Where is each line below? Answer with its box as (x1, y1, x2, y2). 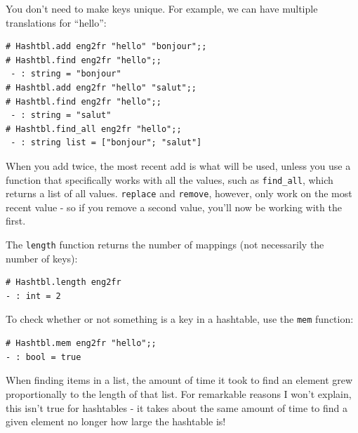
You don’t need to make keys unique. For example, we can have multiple (6, 1, 318, 15)
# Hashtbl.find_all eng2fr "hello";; (6, 124, 182, 134)
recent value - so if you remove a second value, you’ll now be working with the (6, 199, 342, 214)
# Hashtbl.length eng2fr (6, 277, 121, 288)
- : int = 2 (6, 291, 61, 301)
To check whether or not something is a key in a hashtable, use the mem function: (6, 312, 354, 326)
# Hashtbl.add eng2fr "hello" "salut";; (6, 82, 197, 93)
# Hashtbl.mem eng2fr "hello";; (6, 338, 157, 349)
